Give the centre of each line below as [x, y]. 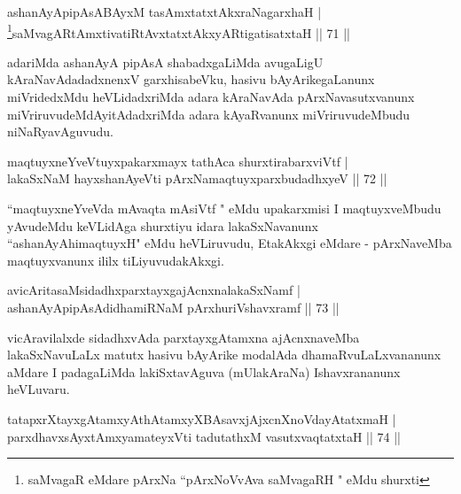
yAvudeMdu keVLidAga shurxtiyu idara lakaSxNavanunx [163, 225]
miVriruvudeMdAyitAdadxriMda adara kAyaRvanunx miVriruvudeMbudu [209, 114]
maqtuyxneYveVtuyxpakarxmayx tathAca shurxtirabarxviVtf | [178, 161]
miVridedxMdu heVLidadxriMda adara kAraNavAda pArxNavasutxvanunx [211, 97]
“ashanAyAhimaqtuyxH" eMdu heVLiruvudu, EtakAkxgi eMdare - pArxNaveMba [230, 243]
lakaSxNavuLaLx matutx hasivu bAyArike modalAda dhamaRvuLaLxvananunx [224, 355]
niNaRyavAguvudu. [61, 131]
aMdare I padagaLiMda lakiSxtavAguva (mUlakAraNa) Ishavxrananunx [204, 371]
